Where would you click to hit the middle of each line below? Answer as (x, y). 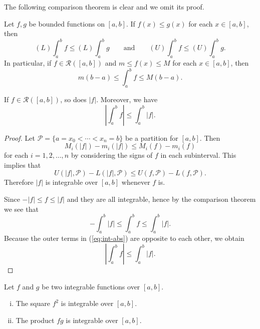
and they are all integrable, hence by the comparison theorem (161, 199)
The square (33, 303)
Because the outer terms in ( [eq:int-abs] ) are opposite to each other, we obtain (124, 238)
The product (35, 320)
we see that (21, 209)
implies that (23, 164)
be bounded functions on (67, 23)
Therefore (19, 182)
